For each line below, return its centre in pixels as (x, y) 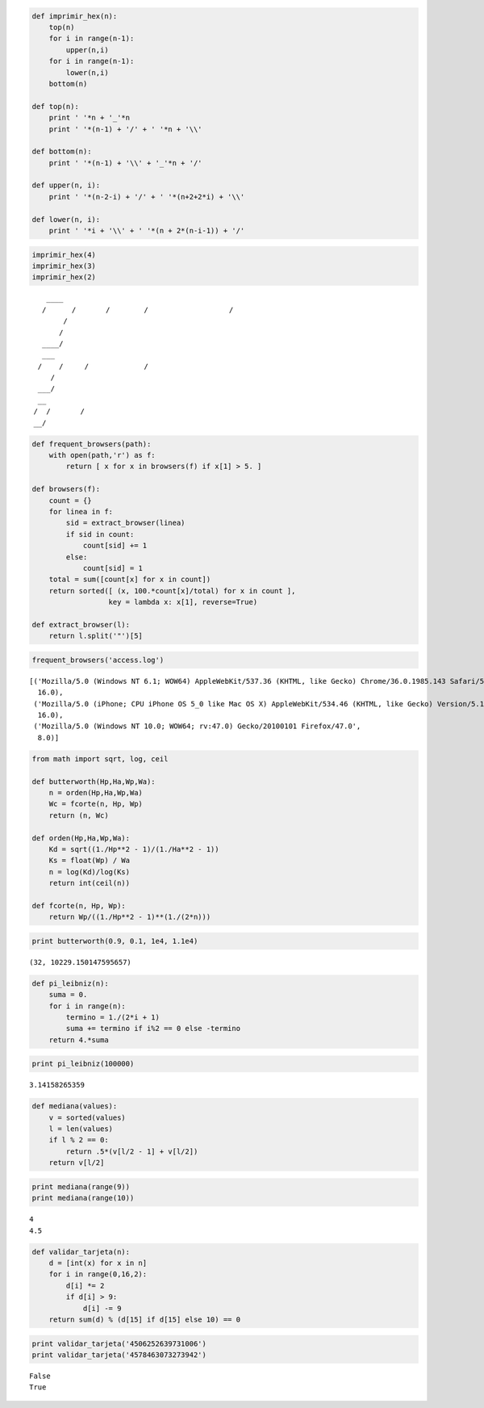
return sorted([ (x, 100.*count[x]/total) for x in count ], (172, 591)
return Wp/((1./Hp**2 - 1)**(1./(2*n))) (130, 917)
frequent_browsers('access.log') (98, 660)
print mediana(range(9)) (81, 1186)
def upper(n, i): (66, 185)
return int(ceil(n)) (90, 883)
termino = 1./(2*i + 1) (113, 1017)
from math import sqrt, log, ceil (100, 758)
